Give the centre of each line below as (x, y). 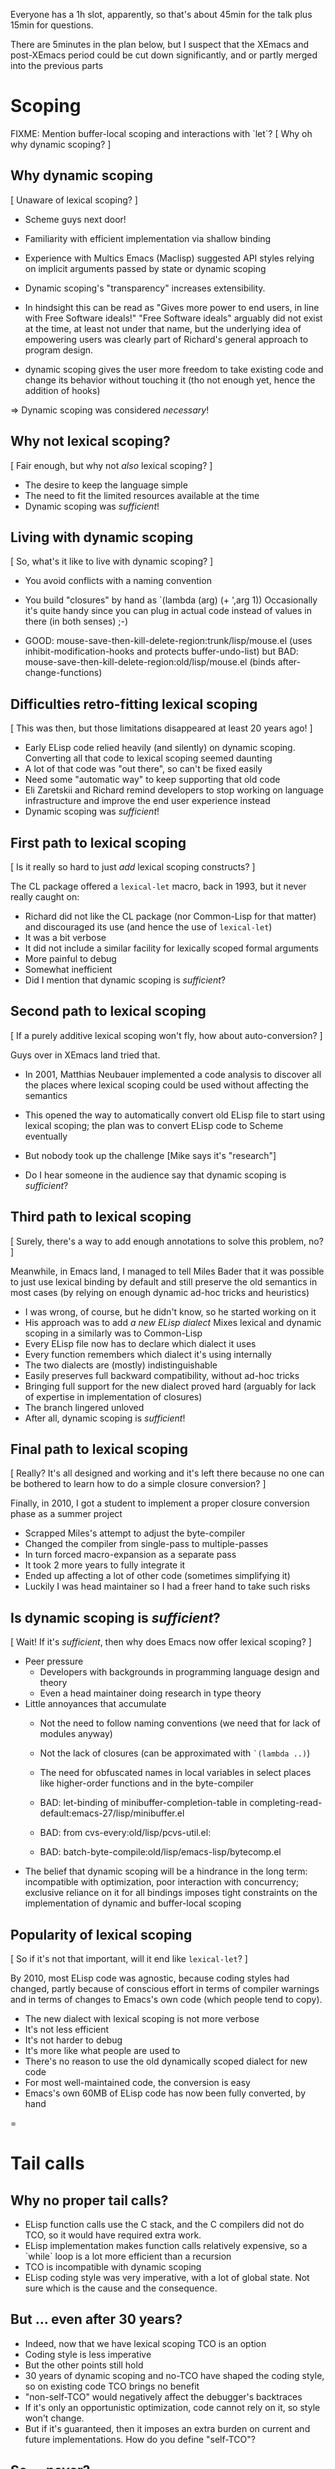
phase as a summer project (66, 1514)
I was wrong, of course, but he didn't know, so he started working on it (170, 1311)
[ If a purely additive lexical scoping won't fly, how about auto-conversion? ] (166, 1035)
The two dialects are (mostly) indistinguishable (121, 1365)
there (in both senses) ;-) (76, 621)
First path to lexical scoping (98, 842)
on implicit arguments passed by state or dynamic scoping (145, 268)
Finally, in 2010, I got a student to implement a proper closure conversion (160, 1503)
